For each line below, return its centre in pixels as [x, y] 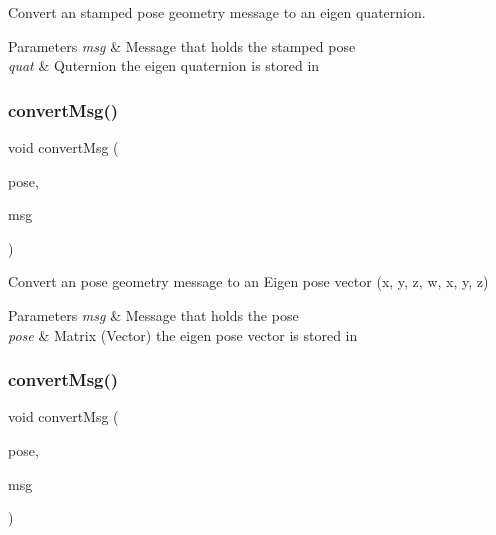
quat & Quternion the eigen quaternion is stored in [164, 65]
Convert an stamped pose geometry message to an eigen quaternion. [217, 12]
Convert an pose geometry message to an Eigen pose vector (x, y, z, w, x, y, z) [248, 281]
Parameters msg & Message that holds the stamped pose [182, 45]
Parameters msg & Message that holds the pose [153, 314]
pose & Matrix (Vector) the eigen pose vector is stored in [183, 334]
